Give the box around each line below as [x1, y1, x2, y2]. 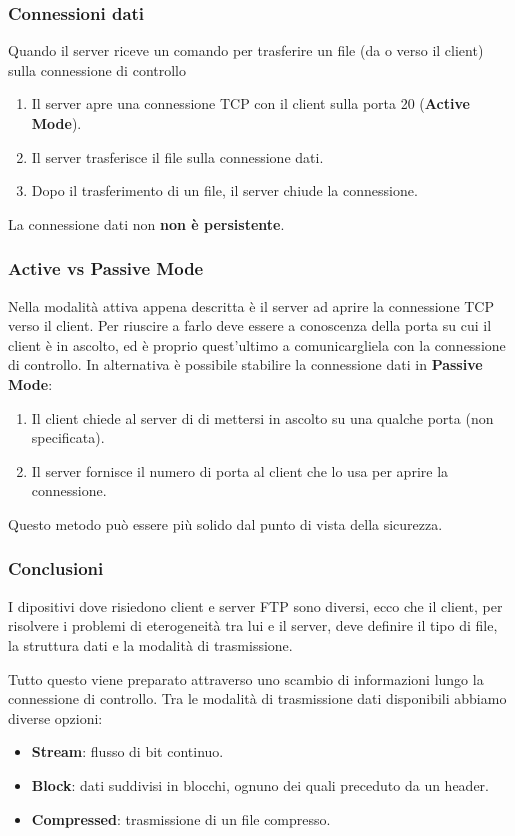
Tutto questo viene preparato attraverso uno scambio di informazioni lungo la [8, 668, 484, 689]
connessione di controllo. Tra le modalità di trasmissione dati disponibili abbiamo [8, 688, 507, 709]
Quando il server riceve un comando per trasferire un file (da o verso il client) [8, 40, 484, 61]
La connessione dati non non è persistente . [8, 213, 285, 234]
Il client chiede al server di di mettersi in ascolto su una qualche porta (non [31, 407, 494, 428]
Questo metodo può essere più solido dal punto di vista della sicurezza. [8, 513, 443, 534]
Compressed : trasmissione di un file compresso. [31, 808, 331, 829]
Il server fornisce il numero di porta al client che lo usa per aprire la [31, 460, 449, 481]
